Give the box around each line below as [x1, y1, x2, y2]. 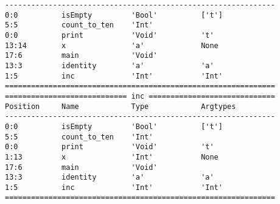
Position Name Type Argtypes [5, 102, 236, 111]
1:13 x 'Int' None [5, 152, 219, 161]
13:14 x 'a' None [5, 41, 219, 50]
